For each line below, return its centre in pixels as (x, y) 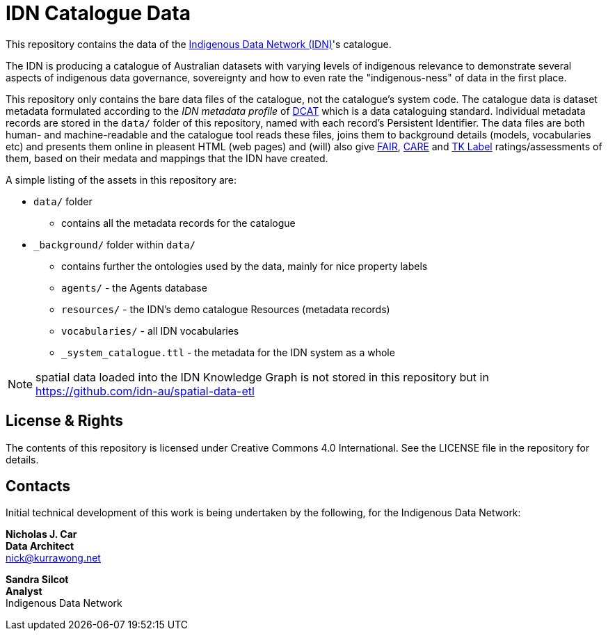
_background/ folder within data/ (115, 244)
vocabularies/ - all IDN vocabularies (150, 331)
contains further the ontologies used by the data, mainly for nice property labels (245, 266)
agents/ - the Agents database (134, 287)
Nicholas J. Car (41, 534)
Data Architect (40, 546)
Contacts (38, 486)
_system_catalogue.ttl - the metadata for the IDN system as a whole (228, 352)
